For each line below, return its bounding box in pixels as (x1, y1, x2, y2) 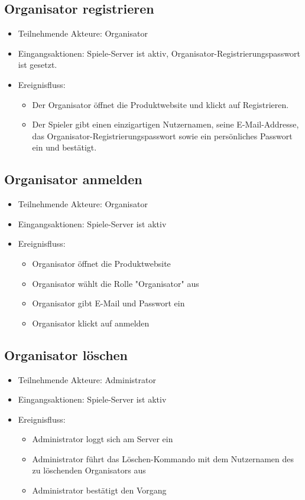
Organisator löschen (4, 345, 128, 364)
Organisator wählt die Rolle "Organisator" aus (32, 277, 199, 289)
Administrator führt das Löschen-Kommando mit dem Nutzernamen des (32, 452, 294, 465)
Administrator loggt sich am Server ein (32, 433, 173, 445)
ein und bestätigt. (32, 141, 97, 153)
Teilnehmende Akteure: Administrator (18, 373, 156, 385)
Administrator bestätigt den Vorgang (32, 484, 167, 496)
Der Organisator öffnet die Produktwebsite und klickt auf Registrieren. (32, 98, 289, 110)
